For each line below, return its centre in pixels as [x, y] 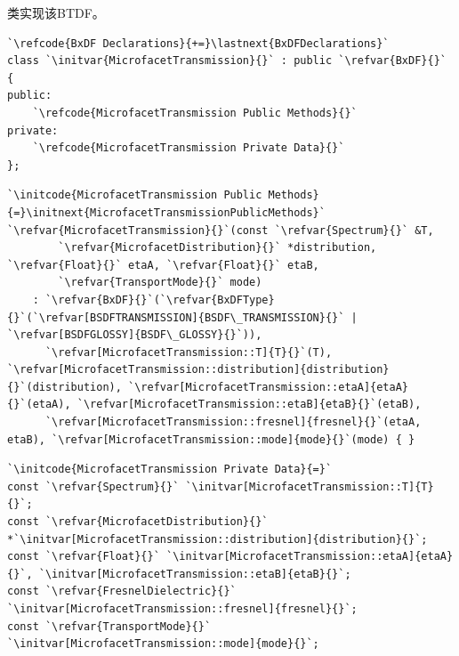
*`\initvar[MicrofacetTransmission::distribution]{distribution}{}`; [217, 539]
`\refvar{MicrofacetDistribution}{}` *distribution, [217, 248]
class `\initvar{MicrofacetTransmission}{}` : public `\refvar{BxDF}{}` [227, 61]
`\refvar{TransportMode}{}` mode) [160, 283]
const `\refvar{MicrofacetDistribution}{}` [138, 522]
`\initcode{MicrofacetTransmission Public [135, 195]
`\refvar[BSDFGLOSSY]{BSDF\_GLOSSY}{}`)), [135, 335]
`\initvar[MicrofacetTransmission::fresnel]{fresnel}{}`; [182, 609]
